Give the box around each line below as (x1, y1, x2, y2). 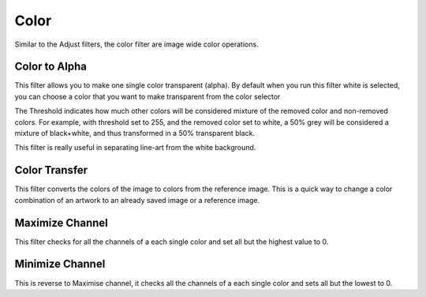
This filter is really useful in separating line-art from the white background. (14, 143, 256, 152)
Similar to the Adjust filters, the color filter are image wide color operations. (14, 39, 260, 49)
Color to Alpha (14, 60, 87, 73)
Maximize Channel (14, 216, 108, 229)
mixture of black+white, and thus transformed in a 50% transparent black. (14, 129, 256, 138)
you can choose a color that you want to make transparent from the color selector (14, 92, 281, 101)
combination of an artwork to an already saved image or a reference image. (14, 195, 260, 205)
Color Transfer (14, 164, 88, 177)
